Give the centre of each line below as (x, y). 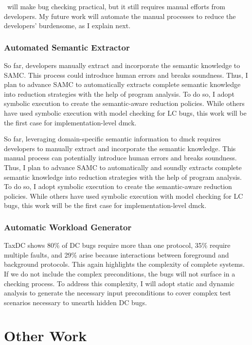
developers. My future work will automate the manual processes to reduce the (120, 16)
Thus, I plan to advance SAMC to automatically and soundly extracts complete (123, 167)
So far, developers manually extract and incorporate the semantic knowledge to (122, 65)
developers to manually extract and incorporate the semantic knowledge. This (120, 148)
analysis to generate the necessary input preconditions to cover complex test (117, 293)
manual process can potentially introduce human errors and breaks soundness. (120, 158)
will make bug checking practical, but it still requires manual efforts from (116, 6)
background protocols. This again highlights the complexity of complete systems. (124, 264)
